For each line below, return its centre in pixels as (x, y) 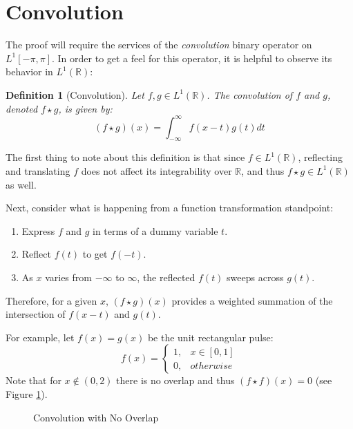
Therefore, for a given (51, 300)
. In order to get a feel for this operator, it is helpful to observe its (192, 58)
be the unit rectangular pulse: (210, 337)
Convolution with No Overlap (96, 417)
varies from (68, 277)
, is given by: (85, 108)
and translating (38, 170)
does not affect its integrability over (156, 170)
